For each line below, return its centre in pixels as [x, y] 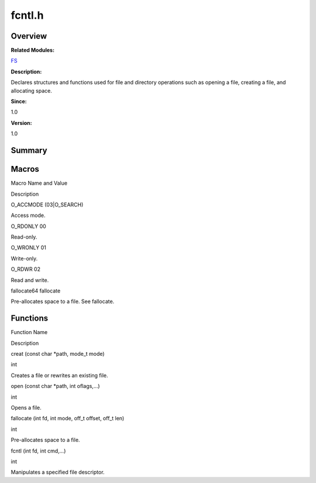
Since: [19, 101]
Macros [25, 169]
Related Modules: [33, 50]
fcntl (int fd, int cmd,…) [38, 451]
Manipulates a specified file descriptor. [58, 472]
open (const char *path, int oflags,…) [55, 386]
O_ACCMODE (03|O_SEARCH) [47, 205]
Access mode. [28, 215]
